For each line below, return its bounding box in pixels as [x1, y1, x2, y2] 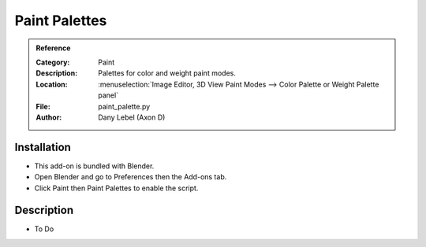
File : [35, 101, 50, 111]
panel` [98, 90, 118, 100]
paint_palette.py [98, 101, 151, 111]
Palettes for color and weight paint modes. [98, 68, 236, 78]
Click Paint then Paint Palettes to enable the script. [34, 183, 199, 193]
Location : [35, 79, 68, 89]
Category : [35, 57, 70, 67]
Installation [14, 140, 71, 153]
